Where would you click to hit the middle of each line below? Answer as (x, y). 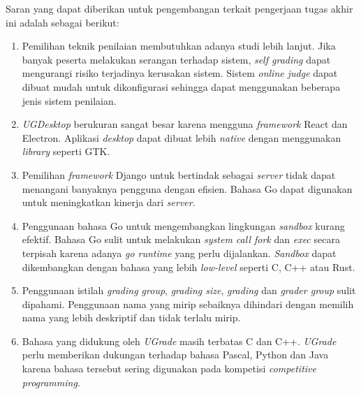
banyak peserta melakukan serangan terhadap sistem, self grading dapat (176, 59)
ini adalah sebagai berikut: (62, 22)
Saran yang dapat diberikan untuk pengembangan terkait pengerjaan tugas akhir (179, 8)
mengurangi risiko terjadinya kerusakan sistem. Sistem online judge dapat (180, 73)
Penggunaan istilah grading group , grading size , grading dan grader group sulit (189, 290)
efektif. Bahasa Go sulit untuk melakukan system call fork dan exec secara (181, 239)
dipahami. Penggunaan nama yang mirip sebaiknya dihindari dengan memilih (188, 304)
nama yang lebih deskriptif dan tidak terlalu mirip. (131, 318)
